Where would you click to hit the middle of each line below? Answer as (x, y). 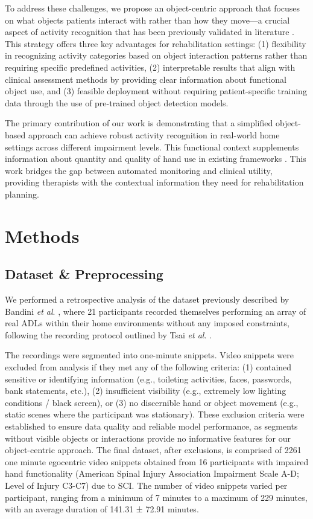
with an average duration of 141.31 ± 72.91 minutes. (102, 509)
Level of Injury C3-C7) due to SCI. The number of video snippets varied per (146, 485)
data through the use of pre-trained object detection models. (117, 102)
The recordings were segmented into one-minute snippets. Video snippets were (149, 355)
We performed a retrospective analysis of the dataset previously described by (147, 299)
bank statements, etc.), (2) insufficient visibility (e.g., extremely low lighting (146, 391)
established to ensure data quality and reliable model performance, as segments (151, 426)
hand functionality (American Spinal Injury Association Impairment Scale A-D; (152, 473)
